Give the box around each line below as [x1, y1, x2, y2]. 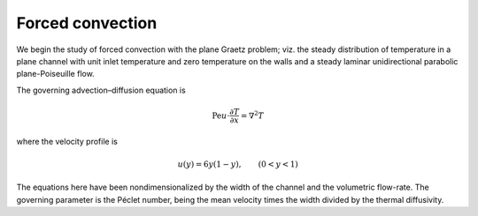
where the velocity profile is [16, 136, 119, 146]
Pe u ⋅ [212, 110, 230, 121]
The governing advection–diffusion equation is [16, 85, 186, 95]
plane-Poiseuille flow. [16, 69, 95, 79]
